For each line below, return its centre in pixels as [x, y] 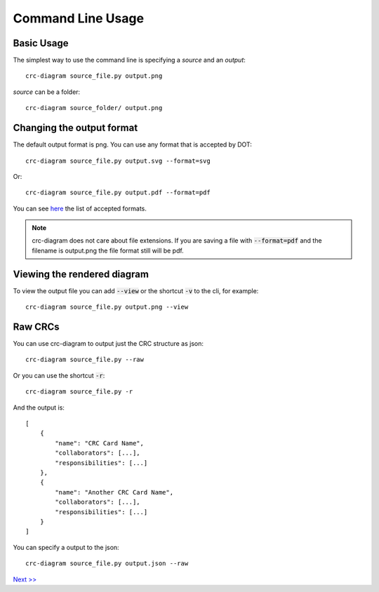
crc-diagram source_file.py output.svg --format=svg [118, 161]
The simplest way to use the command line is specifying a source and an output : [129, 60]
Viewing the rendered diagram [81, 274]
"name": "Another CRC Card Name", [114, 492]
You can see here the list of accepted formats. [80, 208]
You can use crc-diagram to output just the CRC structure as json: [108, 344]
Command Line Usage [78, 18]
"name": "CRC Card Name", [99, 443]
